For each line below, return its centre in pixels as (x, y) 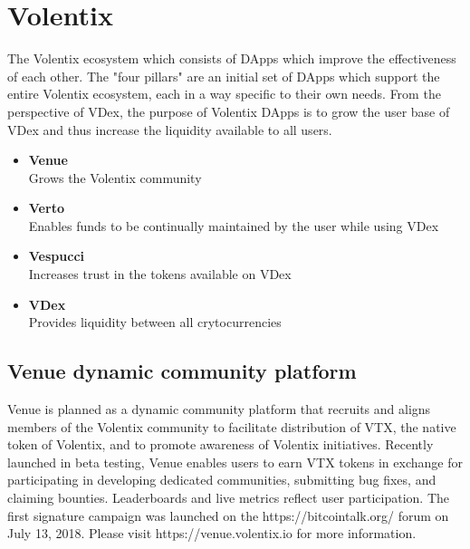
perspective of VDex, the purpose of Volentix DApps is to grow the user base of (229, 111)
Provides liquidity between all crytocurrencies (155, 322)
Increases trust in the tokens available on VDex (160, 274)
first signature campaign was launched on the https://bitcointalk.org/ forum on (228, 515)
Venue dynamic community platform (182, 371)
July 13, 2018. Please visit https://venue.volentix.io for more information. (212, 533)
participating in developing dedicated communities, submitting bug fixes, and (222, 480)
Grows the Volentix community (115, 177)
